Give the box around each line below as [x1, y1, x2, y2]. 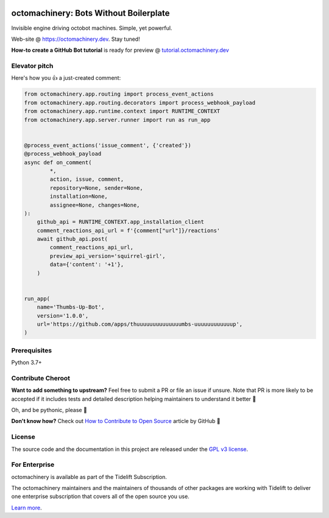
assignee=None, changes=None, [49, 201, 140, 208]
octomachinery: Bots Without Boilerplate [11, 8, 170, 18]
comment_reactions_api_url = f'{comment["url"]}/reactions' [37, 227, 221, 234]
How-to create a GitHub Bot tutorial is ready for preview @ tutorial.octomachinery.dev [11, 46, 229, 54]
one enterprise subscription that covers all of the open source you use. [11, 493, 190, 500]
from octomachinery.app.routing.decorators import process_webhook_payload [24, 99, 256, 106]
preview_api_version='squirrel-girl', [49, 253, 166, 259]
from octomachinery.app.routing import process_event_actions [24, 91, 214, 97]
